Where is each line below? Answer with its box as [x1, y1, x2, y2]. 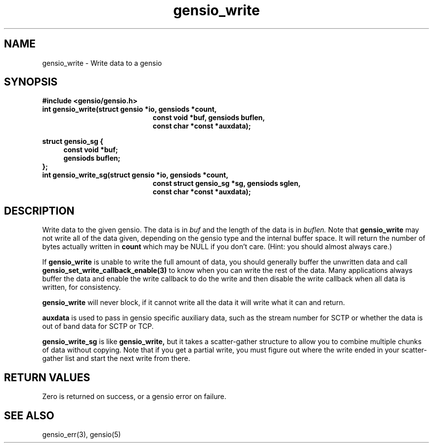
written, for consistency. [42, 283, 121, 292]
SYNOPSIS [4, 76, 58, 89]
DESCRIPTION [4, 204, 75, 217]
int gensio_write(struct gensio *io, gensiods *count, [42, 105, 217, 114]
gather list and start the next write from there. [42, 354, 190, 363]
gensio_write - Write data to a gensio [42, 58, 162, 67]
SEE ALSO [4, 409, 54, 422]
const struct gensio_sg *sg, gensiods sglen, [153, 179, 301, 188]
